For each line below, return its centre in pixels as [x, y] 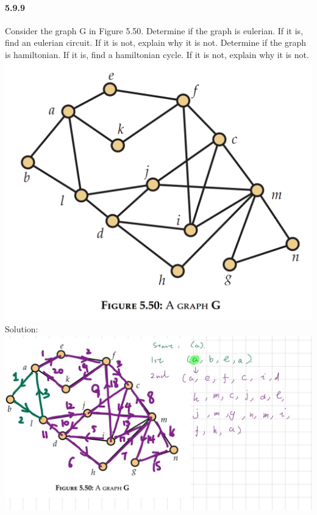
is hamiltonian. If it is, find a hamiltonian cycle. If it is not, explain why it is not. [157, 54]
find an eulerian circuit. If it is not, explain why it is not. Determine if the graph [156, 42]
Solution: [22, 329]
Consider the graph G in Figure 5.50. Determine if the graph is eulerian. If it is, [154, 30]
